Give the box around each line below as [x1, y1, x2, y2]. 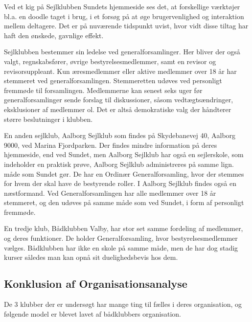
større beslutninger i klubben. [4, 114, 93, 124]
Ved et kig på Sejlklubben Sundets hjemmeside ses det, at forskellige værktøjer [4, 1, 240, 11]
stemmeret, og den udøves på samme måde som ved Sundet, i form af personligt [4, 197, 244, 207]
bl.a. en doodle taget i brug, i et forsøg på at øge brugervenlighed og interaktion [4, 11, 244, 21]
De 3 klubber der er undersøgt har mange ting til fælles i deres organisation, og [4, 299, 242, 309]
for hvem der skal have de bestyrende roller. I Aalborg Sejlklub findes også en [4, 178, 236, 188]
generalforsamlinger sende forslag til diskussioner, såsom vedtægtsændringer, [4, 94, 233, 105]
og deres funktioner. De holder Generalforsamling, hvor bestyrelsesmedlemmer [4, 233, 238, 243]
